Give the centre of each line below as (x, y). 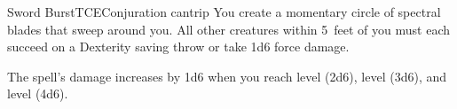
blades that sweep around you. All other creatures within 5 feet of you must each (228, 29)
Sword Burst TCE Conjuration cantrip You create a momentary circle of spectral (224, 12)
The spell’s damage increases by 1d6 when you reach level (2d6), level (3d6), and (227, 76)
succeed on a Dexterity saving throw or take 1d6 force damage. (178, 47)
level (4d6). (38, 93)
